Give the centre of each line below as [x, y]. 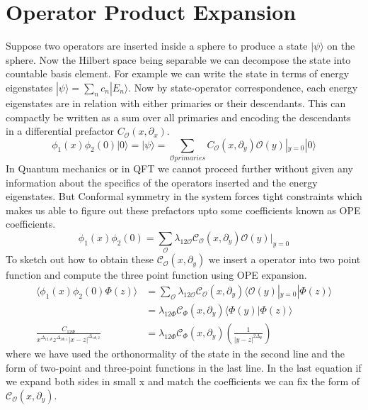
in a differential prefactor [60, 131]
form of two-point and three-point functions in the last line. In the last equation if [184, 367]
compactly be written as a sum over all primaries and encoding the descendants [178, 117]
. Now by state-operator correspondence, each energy [243, 87]
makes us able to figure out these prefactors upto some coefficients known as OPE [183, 210]
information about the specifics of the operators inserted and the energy [162, 182]
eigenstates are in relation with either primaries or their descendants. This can [176, 102]
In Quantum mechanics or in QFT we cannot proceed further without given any [179, 168]
